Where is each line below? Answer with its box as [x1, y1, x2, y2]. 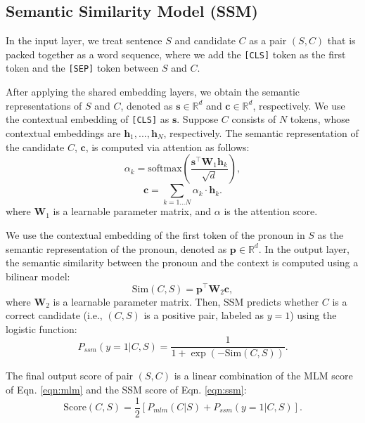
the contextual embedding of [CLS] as [6, 112, 169, 126]
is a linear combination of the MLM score [174, 368, 353, 383]
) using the [290, 308, 337, 323]
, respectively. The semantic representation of [163, 125, 359, 140]
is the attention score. [224, 204, 318, 219]
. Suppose [177, 112, 219, 126]
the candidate [6, 139, 65, 154]
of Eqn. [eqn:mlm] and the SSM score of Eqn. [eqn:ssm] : [6, 382, 247, 396]
